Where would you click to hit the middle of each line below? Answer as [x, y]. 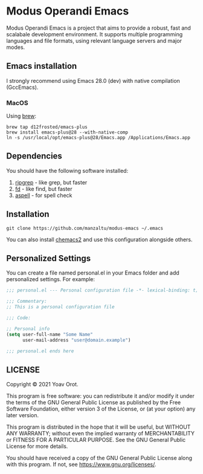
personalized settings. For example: [51, 279]
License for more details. [37, 446]
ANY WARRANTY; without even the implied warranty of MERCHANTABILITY [101, 433]
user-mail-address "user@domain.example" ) [76, 340]
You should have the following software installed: [67, 170]
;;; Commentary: [27, 301]
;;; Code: [19, 318]
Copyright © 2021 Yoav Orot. [42, 385]
